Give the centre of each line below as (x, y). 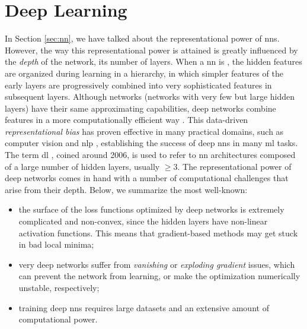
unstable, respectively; (59, 287)
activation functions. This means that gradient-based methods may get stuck (158, 232)
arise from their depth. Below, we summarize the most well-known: (126, 189)
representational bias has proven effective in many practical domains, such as (144, 131)
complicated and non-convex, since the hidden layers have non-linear (143, 221)
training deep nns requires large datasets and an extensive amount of (144, 307)
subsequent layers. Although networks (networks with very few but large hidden (150, 97)
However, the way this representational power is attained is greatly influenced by (151, 50)
